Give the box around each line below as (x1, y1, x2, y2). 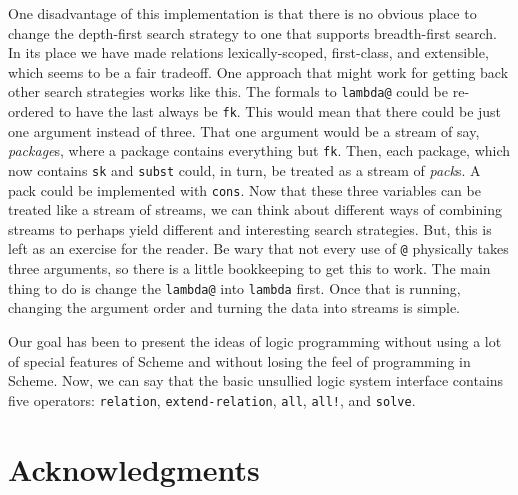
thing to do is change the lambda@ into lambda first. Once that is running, (8, 277, 461, 298)
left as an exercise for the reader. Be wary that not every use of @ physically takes (8, 238, 509, 259)
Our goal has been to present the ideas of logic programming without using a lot (8, 330, 502, 351)
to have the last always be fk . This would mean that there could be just (58, 101, 502, 122)
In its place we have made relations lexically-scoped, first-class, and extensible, (8, 42, 489, 63)
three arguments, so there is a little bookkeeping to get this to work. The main (8, 258, 491, 279)
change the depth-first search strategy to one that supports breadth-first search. (8, 22, 497, 43)
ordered (8, 101, 54, 122)
